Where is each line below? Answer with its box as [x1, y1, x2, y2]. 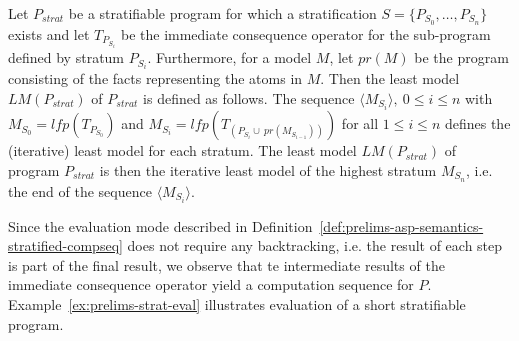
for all [341, 113, 379, 134]
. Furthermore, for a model [147, 47, 312, 68]
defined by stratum [8, 47, 125, 68]
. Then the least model [320, 68, 460, 89]
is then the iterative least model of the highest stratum [99, 159, 437, 180]
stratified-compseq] [8, 235, 123, 256]
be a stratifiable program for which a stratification [68, 3, 377, 23]
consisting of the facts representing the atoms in [8, 68, 303, 89]
